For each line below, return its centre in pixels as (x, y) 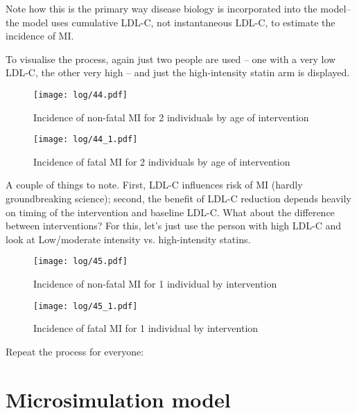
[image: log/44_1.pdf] (86, 140)
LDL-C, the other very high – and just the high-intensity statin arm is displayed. (178, 72)
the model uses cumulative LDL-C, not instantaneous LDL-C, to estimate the (171, 22)
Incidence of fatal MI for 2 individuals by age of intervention (162, 161)
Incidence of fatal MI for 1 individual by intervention (146, 328)
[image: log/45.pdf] (81, 262)
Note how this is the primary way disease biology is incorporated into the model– (178, 8)
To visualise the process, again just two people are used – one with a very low (171, 59)
